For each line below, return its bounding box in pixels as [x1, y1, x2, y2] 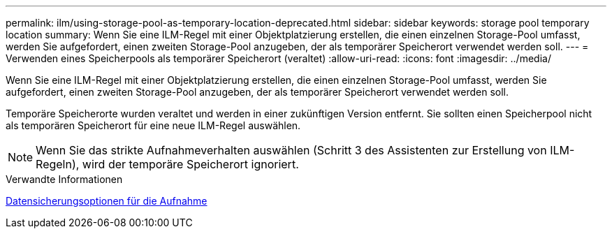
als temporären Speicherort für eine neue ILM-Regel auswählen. [6, 119, 301, 131]
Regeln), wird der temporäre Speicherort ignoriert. [36, 157, 299, 171]
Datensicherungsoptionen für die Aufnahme [6, 195, 207, 207]
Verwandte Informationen [6, 173, 123, 185]
